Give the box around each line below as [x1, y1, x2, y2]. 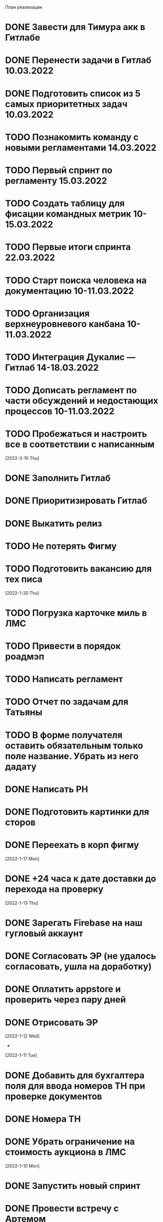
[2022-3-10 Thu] [5, 455, 40, 461]
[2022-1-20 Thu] [5, 590, 40, 596]
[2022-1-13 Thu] [5, 900, 39, 906]
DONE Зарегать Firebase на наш [5, 918, 143, 929]
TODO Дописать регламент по [5, 385, 137, 396]
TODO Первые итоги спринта [5, 242, 131, 253]
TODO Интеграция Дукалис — [5, 351, 136, 363]
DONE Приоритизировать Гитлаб [5, 495, 147, 506]
